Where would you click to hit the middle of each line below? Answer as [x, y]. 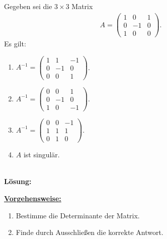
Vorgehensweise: [33, 198]
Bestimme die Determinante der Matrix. [78, 215]
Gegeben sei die [28, 6]
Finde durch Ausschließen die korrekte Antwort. [90, 232]
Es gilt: [15, 44]
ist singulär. [41, 155]
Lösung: [18, 181]
